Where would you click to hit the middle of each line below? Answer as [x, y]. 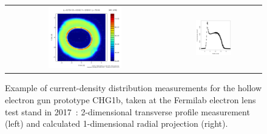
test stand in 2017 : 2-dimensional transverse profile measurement [127, 111]
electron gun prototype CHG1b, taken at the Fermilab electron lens [130, 100]
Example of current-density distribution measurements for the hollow [133, 88]
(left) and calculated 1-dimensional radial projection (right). [117, 123]
